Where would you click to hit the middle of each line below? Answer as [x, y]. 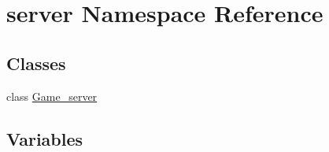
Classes [36, 63]
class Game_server [52, 96]
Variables [45, 138]
